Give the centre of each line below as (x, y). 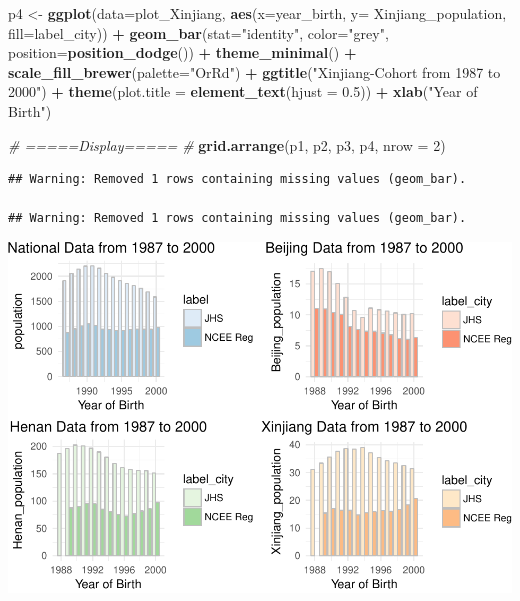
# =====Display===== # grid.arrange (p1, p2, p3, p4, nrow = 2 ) (227, 144)
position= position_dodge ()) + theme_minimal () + (182, 52)
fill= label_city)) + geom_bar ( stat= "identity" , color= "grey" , (198, 32)
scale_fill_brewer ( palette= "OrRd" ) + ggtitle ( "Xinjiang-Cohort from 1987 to (254, 71)
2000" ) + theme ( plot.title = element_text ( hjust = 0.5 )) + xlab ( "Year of (243, 91)
